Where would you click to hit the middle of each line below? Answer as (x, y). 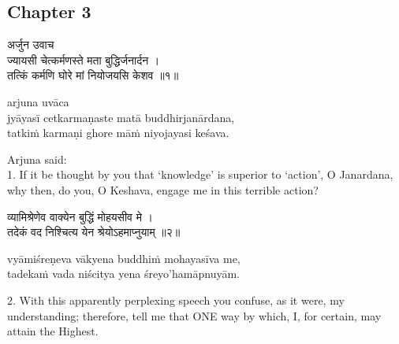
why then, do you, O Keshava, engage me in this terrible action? (163, 189)
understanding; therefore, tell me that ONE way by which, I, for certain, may (194, 315)
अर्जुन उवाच (31, 44)
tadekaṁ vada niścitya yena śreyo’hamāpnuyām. (123, 274)
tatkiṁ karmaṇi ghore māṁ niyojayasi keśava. (118, 133)
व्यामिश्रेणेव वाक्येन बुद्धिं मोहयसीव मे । (80, 216)
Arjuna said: (37, 159)
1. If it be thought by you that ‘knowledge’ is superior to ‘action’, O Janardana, (200, 174)
